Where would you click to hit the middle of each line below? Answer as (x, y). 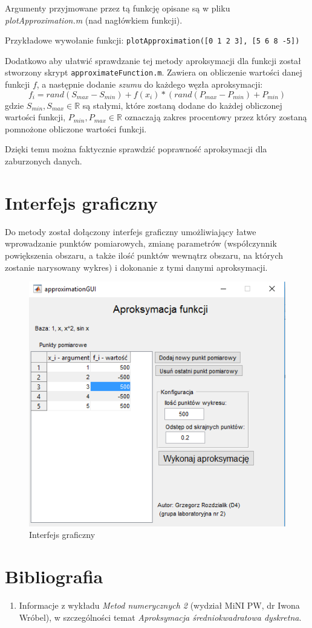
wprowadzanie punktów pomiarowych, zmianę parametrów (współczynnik (141, 243)
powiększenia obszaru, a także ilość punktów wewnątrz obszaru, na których (144, 255)
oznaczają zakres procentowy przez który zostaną (216, 117)
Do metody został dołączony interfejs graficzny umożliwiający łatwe (131, 231)
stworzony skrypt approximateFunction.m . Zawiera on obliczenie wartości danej (154, 72)
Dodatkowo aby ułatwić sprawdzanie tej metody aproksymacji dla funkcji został (153, 60)
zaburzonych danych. (44, 161)
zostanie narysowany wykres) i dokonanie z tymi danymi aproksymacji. (136, 267)
